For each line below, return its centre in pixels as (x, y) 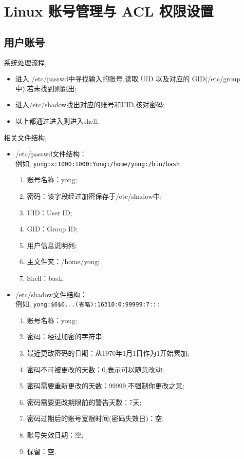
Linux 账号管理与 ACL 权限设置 (109, 11)
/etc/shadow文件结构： (51, 294)
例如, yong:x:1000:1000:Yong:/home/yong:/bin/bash (98, 163)
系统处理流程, (25, 62)
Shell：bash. (46, 277)
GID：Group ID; (52, 229)
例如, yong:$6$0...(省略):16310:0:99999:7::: (88, 304)
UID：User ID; (49, 212)
